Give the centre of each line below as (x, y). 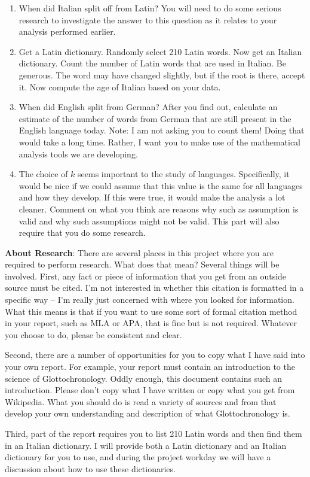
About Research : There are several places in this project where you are (139, 252)
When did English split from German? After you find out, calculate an (148, 107)
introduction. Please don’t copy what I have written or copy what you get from (150, 390)
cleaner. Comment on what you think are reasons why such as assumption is (159, 209)
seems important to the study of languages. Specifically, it (184, 174)
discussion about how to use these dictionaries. (90, 468)
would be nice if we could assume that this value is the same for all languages (161, 185)
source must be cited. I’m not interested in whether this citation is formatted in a (154, 288)
